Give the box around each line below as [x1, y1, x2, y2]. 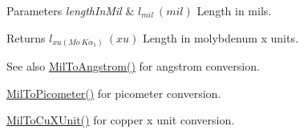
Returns [6, 29, 46, 46]
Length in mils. [197, 2, 272, 18]
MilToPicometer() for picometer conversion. [6, 84, 221, 101]
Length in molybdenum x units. [142, 29, 298, 46]
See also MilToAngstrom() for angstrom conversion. [6, 58, 260, 75]
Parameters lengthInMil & [6, 2, 135, 18]
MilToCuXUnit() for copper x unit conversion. [6, 112, 235, 128]
